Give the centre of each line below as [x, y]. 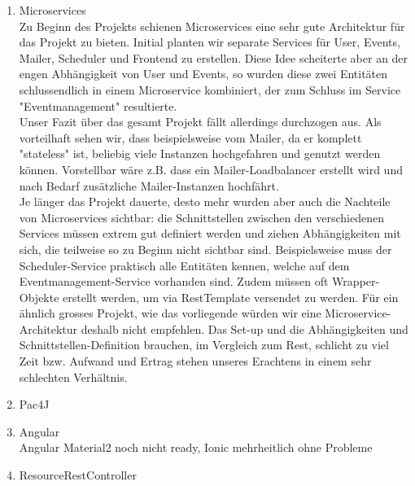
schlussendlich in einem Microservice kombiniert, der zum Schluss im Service [210, 89]
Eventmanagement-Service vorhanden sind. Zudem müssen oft [174, 281]
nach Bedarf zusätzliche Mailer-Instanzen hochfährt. [149, 185]
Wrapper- [356, 281]
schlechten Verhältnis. [73, 377]
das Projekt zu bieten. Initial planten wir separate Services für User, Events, [210, 42]
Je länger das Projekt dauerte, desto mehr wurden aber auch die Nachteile [205, 201]
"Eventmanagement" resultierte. [98, 105]
